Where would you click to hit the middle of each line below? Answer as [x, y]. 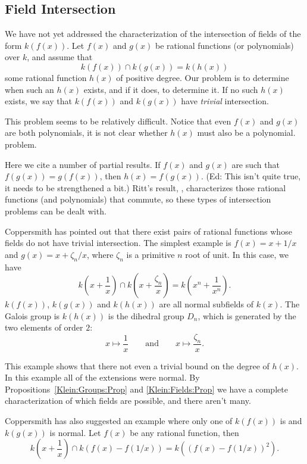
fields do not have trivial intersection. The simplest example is [118, 243]
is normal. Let [75, 432]
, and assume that [60, 57]
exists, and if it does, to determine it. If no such [171, 89]
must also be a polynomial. [246, 133]
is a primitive [151, 254]
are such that [256, 164]
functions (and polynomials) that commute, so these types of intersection [138, 199]
